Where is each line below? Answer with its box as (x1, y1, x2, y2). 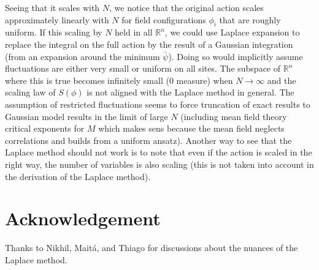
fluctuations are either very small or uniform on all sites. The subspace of (5, 62, 281, 75)
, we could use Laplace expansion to (164, 26, 300, 39)
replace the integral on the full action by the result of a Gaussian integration (5, 37, 293, 50)
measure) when (176, 73, 233, 86)
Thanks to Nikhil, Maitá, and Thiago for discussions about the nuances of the (5, 241, 298, 254)
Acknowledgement (5, 206, 161, 231)
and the (267, 73, 296, 86)
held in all (115, 26, 153, 39)
